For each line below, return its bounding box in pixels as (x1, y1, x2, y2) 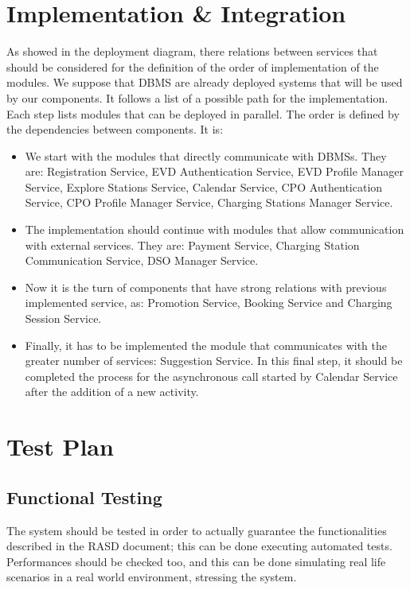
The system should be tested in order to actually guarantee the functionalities (6, 522, 387, 538)
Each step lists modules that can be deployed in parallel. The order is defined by (6, 105, 400, 122)
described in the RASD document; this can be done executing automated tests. (6, 538, 392, 554)
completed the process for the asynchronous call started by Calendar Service (25, 367, 398, 384)
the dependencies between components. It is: (6, 121, 224, 138)
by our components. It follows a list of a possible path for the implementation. (6, 89, 389, 106)
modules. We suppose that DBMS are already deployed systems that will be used (6, 74, 403, 91)
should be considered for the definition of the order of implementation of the (6, 58, 379, 75)
